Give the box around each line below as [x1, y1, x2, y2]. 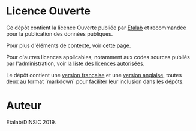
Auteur [6, 99, 42, 112]
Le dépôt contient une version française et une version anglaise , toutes [6, 71, 182, 78]
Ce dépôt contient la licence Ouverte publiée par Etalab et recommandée [6, 24, 187, 31]
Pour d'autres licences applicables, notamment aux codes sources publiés [6, 53, 190, 60]
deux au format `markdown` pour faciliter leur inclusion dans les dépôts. [6, 78, 184, 85]
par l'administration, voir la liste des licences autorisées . [6, 60, 145, 67]
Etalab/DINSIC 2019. [6, 118, 56, 126]
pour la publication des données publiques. [6, 30, 113, 37]
